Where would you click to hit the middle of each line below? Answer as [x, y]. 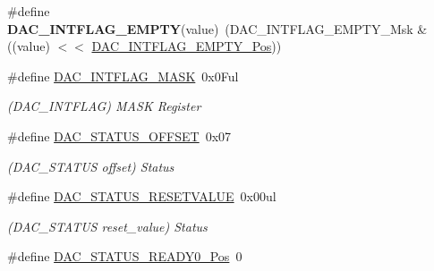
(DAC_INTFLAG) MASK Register [104, 106]
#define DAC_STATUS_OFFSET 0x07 [119, 135]
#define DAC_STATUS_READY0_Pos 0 [125, 256]
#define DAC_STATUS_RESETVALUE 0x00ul [142, 196]
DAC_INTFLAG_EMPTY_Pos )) [187, 46]
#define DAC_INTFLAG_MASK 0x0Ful [123, 76]
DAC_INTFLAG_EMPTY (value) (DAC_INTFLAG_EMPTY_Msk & [217, 28]
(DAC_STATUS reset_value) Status [107, 226]
